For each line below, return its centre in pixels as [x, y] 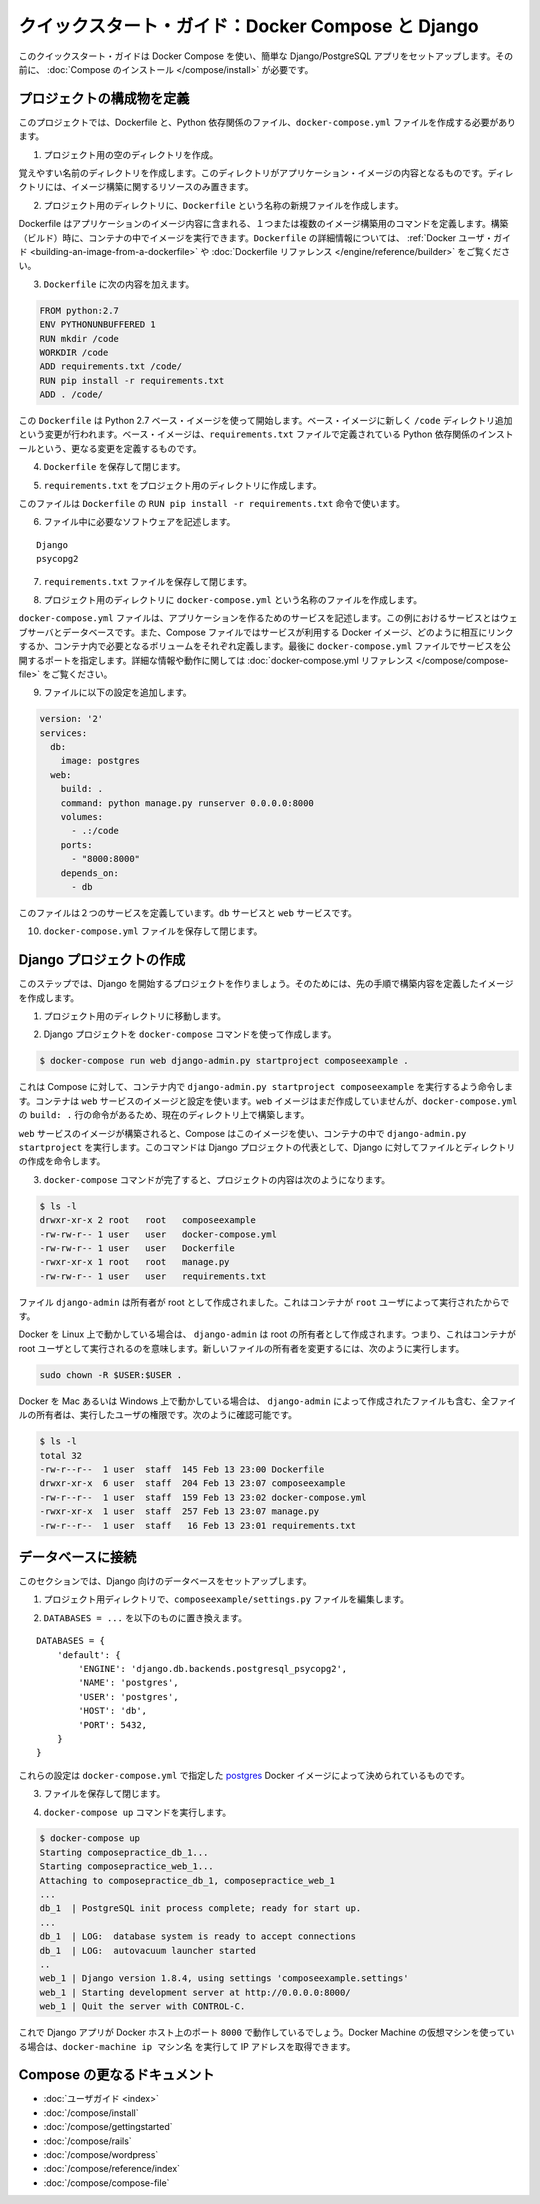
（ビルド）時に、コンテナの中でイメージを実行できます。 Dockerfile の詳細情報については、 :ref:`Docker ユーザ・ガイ [265, 237]
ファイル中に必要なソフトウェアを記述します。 [139, 522]
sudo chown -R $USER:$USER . [111, 1374]
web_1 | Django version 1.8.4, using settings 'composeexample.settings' [224, 1978]
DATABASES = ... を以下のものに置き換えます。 [145, 1617]
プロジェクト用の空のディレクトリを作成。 [131, 154]
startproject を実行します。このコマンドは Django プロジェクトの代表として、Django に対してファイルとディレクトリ [267, 1147]
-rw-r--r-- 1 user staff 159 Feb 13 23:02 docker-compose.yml [203, 1497]
